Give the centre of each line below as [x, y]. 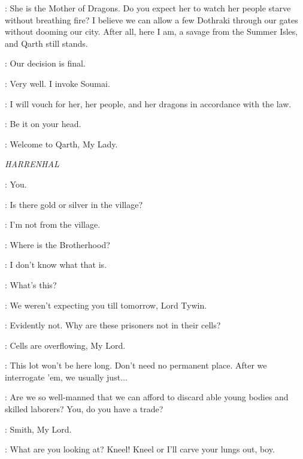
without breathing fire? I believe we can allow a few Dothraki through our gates [151, 19]
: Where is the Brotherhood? [57, 244]
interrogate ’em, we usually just [63, 377]
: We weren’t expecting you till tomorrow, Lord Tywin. [106, 305]
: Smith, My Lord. [38, 429]
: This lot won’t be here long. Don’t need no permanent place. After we [136, 365]
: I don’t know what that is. [56, 265]
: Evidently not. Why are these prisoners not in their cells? [113, 325]
